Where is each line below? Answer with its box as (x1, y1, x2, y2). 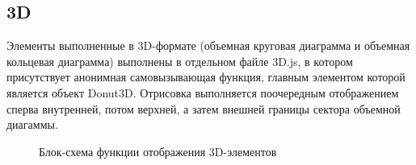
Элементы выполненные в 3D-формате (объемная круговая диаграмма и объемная (6, 37, 410, 54)
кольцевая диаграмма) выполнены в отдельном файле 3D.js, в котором (6, 52, 353, 69)
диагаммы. (6, 116, 58, 133)
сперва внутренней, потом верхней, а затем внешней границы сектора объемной (6, 100, 401, 117)
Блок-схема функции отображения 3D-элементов (39, 142, 277, 159)
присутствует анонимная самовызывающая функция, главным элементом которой (6, 68, 405, 85)
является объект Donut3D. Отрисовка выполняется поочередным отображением (6, 84, 399, 101)
